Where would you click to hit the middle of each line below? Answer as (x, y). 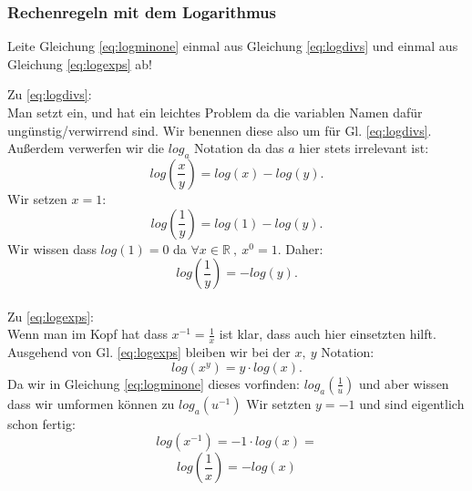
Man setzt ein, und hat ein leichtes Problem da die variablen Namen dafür (215, 112)
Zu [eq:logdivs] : (50, 94)
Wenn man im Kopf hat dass (87, 334)
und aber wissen (404, 383)
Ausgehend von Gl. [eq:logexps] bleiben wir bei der (149, 352)
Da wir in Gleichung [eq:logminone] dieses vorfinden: (154, 383)
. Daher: (300, 248)
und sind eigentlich (412, 403)
